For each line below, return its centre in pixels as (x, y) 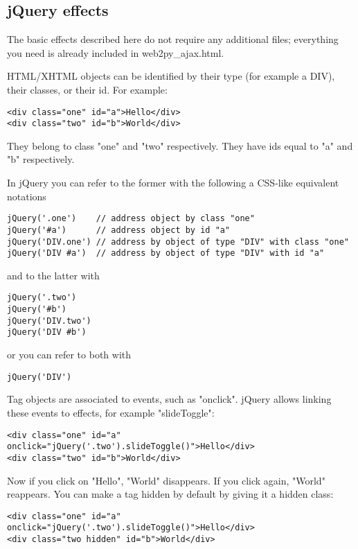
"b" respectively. (41, 159)
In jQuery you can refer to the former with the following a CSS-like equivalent (173, 183)
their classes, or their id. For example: (87, 89)
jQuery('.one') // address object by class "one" (131, 219)
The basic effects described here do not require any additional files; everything (173, 39)
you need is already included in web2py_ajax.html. (116, 52)
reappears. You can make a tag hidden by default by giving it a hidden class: (170, 494)
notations (27, 196)
